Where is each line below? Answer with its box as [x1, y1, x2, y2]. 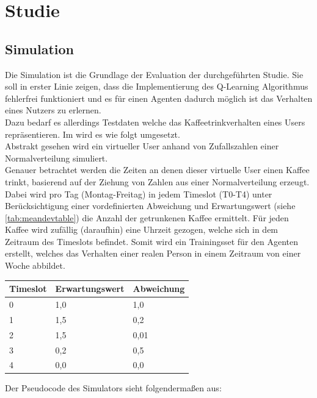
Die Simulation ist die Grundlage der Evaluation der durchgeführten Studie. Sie [5, 68, 304, 80]
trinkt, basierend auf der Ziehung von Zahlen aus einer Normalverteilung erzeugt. [5, 175, 310, 188]
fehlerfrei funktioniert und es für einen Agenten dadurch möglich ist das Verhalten [5, 91, 313, 104]
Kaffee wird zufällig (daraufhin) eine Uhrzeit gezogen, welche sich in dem [5, 223, 279, 236]
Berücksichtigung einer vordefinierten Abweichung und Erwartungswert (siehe [5, 199, 296, 212]
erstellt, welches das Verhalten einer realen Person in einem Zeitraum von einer [5, 247, 301, 260]
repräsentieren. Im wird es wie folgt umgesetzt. [5, 127, 180, 140]
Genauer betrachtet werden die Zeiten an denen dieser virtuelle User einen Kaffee [5, 163, 310, 176]
